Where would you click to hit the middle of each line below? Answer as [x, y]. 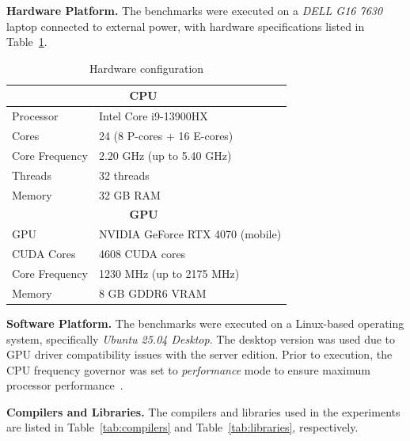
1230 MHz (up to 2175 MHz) [169, 273]
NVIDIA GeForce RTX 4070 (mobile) [190, 234]
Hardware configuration [147, 68]
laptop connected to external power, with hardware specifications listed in [186, 26]
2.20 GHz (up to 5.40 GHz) [165, 155]
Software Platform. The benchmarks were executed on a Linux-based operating [205, 323]
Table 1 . [27, 42]
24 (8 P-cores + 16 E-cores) [166, 136]
